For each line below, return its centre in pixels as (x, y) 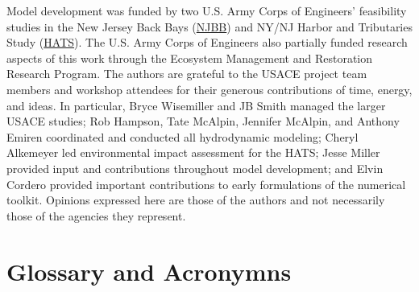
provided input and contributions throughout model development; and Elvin (195, 168)
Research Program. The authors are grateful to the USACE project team (187, 74)
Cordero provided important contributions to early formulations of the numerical (206, 184)
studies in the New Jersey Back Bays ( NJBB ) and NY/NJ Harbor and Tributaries (209, 26)
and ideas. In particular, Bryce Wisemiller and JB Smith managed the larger (196, 105)
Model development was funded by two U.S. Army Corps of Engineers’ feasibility (207, 10)
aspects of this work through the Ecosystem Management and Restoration (190, 58)
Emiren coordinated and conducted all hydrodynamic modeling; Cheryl (183, 136)
